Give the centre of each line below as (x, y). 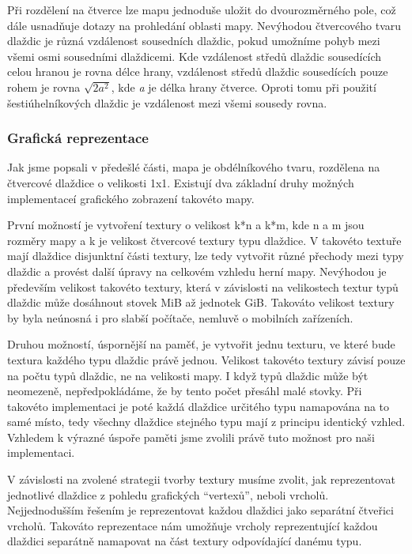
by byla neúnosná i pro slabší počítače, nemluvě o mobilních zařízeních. (180, 317)
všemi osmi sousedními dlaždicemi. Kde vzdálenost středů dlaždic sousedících (195, 56)
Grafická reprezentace (78, 138)
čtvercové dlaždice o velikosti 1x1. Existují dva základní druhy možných (181, 182)
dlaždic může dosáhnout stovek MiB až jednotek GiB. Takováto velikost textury (201, 302)
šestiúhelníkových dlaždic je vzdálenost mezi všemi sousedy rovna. (167, 102)
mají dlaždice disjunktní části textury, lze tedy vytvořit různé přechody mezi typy (206, 256)
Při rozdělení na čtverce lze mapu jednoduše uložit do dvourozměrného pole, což (202, 9)
